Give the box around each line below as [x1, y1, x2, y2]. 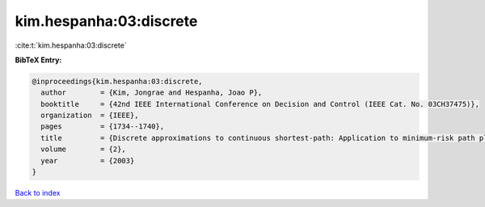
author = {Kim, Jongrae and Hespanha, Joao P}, [40, 88, 263, 97]
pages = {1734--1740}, [40, 122, 165, 131]
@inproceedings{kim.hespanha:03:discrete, [32, 77, 203, 86]
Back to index [15, 188, 61, 198]
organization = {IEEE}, [40, 111, 139, 120]
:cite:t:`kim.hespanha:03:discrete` [15, 40, 127, 50]
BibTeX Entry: [15, 55, 62, 65]
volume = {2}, [40, 145, 127, 154]
